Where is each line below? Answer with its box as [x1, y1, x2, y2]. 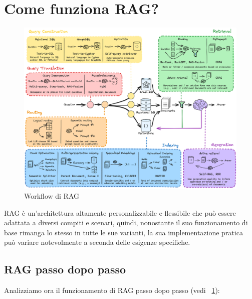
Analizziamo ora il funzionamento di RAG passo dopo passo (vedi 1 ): [4, 285, 220, 295]
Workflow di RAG [24, 191, 80, 201]
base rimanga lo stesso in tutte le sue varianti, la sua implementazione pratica [4, 227, 243, 237]
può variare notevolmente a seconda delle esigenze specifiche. [4, 237, 190, 247]
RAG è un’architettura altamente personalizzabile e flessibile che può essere [4, 207, 236, 218]
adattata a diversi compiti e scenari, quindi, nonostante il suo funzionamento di [4, 217, 248, 228]
